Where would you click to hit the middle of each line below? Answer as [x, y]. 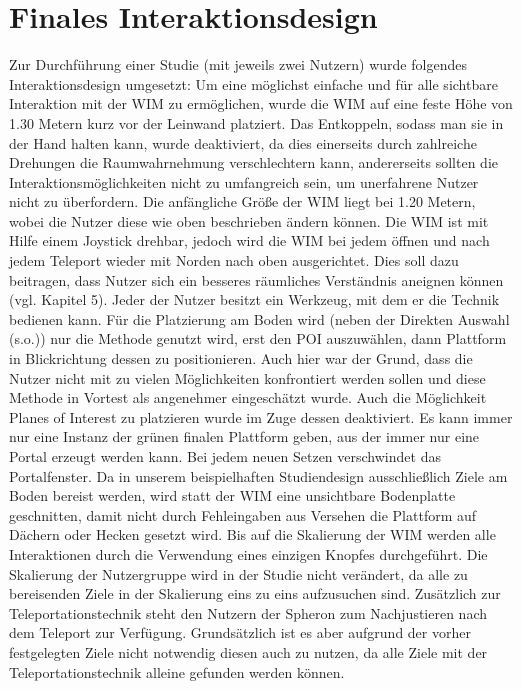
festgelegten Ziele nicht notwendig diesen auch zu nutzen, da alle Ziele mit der [248, 651]
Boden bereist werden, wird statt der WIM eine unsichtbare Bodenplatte [232, 495]
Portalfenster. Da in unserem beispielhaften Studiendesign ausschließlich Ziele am [258, 475]
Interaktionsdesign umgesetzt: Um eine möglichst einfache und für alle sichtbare [253, 83]
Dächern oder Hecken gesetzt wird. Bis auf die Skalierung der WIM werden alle [252, 534]
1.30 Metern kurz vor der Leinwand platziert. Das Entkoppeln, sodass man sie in [256, 122]
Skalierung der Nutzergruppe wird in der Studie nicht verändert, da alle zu [238, 573]
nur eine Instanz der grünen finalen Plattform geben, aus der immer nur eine [244, 436]
